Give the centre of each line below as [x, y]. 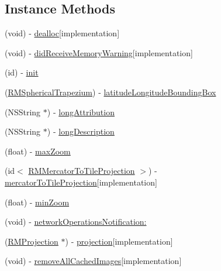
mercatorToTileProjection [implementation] [81, 182]
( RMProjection [32, 241]
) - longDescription [81, 131]
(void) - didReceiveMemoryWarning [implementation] [99, 52]
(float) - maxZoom [38, 151]
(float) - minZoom [37, 202]
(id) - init [22, 72]
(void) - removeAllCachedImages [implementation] [93, 261]
